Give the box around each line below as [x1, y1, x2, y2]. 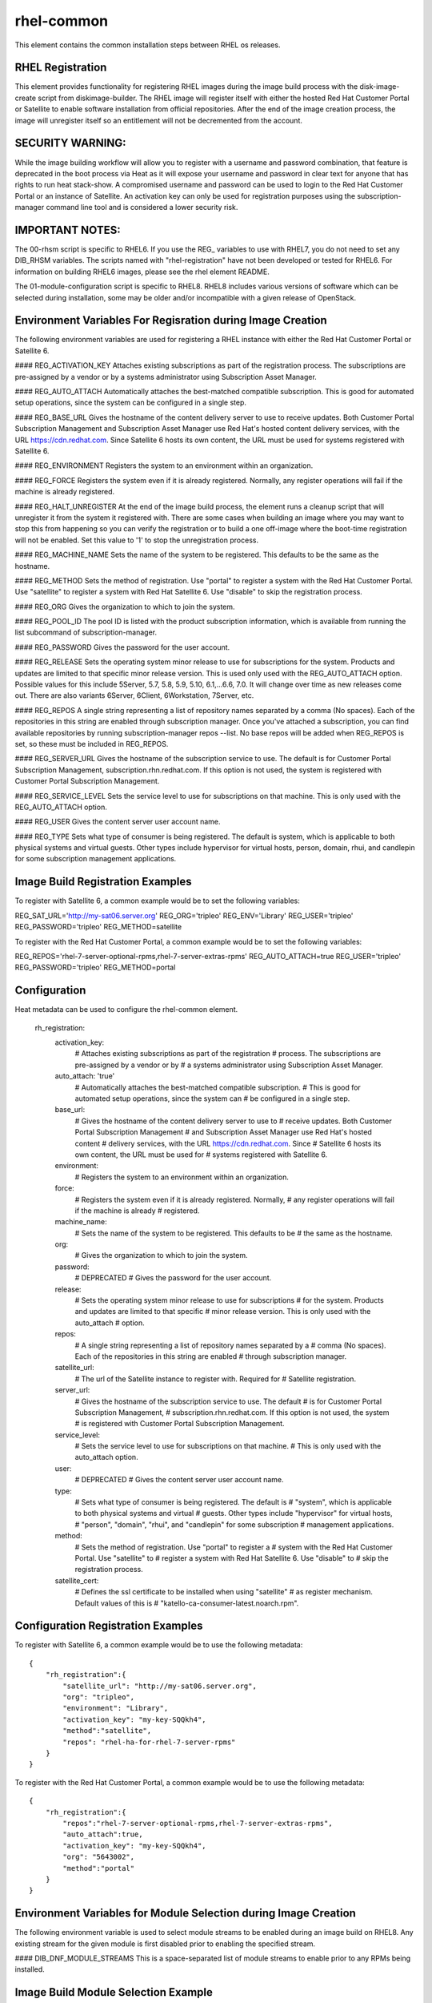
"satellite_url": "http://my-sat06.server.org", [62, 1681, 258, 1691]
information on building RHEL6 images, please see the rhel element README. [14, 267, 270, 276]
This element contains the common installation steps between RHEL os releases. [14, 40, 281, 50]
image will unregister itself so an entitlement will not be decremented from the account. [14, 115, 303, 125]
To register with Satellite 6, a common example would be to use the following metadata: [14, 1640, 303, 1650]
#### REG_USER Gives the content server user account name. [14, 817, 221, 827]
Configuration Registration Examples [14, 1619, 203, 1633]
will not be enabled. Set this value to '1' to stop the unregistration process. [14, 535, 259, 545]
